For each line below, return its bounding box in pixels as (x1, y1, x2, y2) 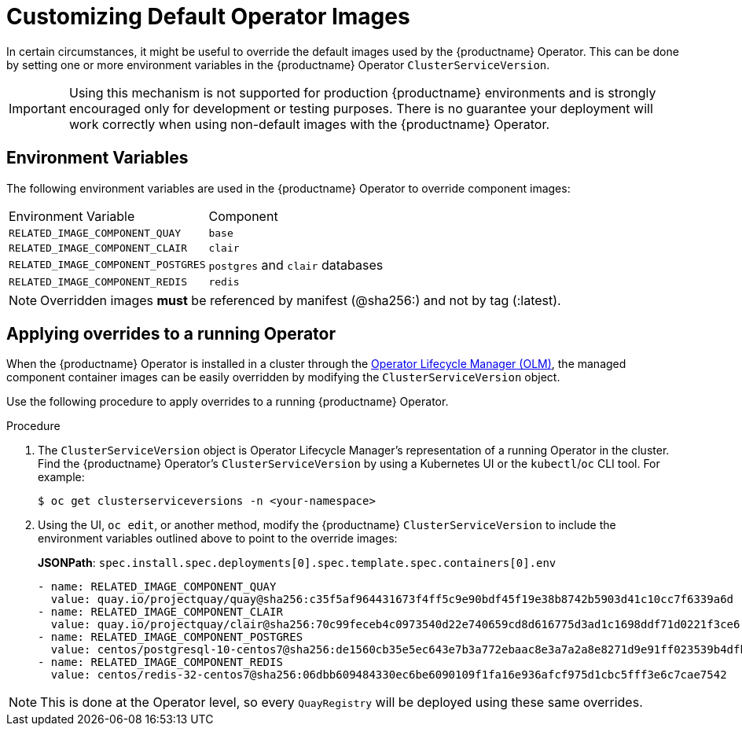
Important (9, 100, 66, 116)
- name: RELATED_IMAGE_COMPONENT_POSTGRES (38, 631, 303, 644)
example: (38, 470, 85, 484)
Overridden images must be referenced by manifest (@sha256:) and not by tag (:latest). (40, 292, 561, 308)
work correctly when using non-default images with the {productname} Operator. (68, 116, 550, 132)
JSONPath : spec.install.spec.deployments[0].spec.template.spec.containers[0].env (38, 556, 556, 570)
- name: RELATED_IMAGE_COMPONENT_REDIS (38, 656, 283, 669)
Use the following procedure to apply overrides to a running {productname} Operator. (6, 395, 449, 409)
